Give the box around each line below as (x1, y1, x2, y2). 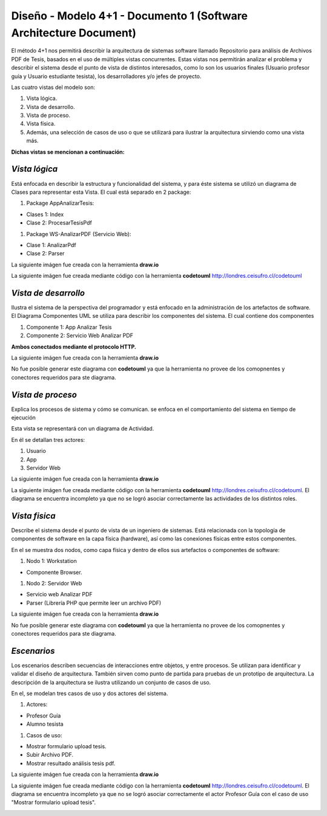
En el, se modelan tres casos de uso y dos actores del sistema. (11, 690, 168, 697)
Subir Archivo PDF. (26, 751, 74, 758)
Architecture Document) (11, 26, 136, 39)
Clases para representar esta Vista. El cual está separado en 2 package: (11, 188, 191, 196)
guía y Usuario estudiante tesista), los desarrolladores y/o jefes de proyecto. (11, 73, 202, 80)
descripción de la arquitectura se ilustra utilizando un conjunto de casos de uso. (11, 679, 211, 686)
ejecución (11, 414, 36, 421)
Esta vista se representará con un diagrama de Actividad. (11, 425, 154, 432)
